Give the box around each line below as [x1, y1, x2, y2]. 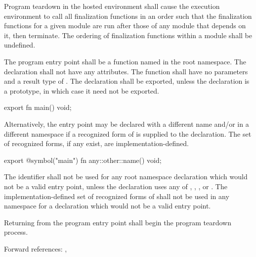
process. [4, 227, 28, 237]
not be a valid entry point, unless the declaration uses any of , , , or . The [4, 181, 227, 191]
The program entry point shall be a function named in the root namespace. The [4, 56, 246, 66]
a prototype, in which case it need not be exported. [4, 85, 159, 96]
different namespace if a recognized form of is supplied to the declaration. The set [4, 128, 252, 139]
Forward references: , [4, 243, 67, 254]
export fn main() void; [4, 102, 72, 112]
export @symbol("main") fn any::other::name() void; [4, 154, 162, 165]
